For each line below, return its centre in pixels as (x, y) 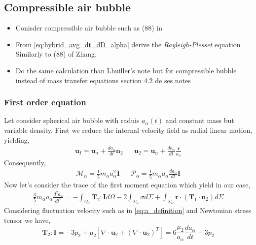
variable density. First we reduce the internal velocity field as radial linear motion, (128, 130)
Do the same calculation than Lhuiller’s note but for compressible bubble (126, 70)
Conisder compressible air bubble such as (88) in (89, 28)
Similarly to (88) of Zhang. (56, 54)
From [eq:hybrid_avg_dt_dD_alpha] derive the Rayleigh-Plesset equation (128, 44)
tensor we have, (27, 220)
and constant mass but (200, 120)
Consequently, (25, 163)
